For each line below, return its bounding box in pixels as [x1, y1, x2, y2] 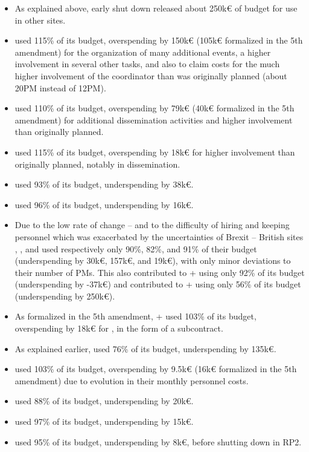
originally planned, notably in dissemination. [14, 157, 180, 170]
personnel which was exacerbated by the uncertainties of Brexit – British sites [14, 230, 304, 243]
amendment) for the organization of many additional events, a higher [14, 45, 271, 58]
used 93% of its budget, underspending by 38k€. [14, 178, 194, 191]
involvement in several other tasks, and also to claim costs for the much [14, 57, 280, 70]
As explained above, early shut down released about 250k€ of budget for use [14, 2, 298, 14]
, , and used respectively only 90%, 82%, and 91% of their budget [14, 242, 257, 255]
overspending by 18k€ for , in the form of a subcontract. [14, 322, 223, 335]
